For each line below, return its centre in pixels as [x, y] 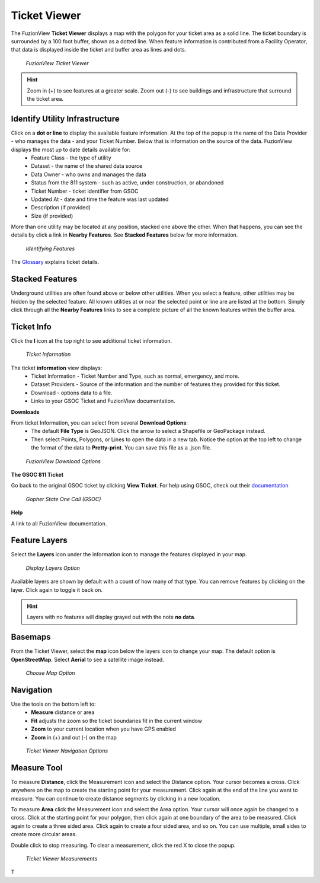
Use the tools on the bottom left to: [53, 704]
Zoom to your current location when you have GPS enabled [103, 729]
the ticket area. [45, 98]
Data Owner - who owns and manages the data [89, 174]
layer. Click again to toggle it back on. [57, 589]
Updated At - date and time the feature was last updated [100, 199]
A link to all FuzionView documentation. [59, 523]
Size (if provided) [52, 216]
